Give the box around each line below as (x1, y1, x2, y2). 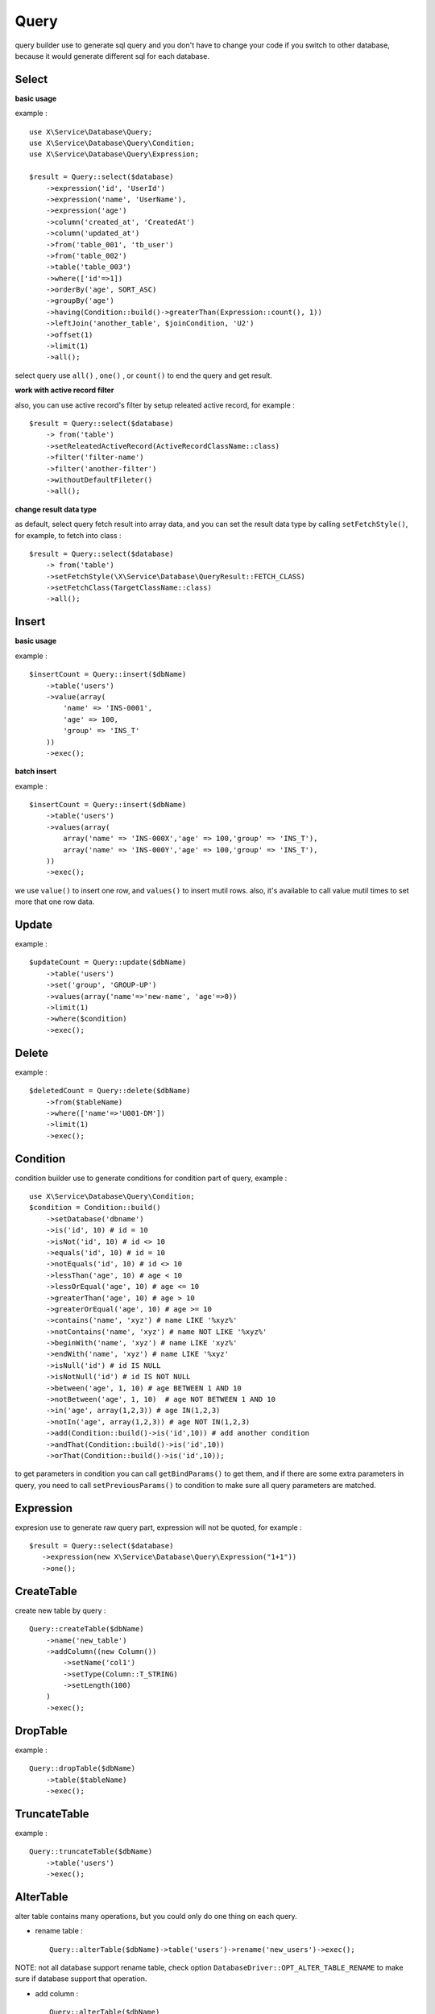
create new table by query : (14, 1606, 106, 1615)
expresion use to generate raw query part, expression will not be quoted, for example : (14, 1523, 302, 1532)
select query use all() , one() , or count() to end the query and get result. (14, 371, 273, 380)
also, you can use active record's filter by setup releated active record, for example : (14, 400, 296, 410)
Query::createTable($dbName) (29, 1624, 144, 1634)
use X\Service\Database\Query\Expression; (29, 150, 200, 159)
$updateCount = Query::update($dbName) (29, 958, 187, 967)
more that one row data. (14, 897, 95, 906)
